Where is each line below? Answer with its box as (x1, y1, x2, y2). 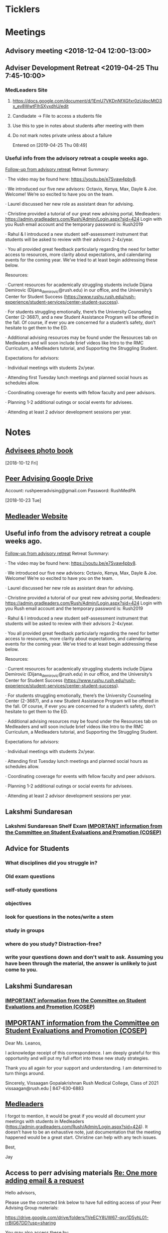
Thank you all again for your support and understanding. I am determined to (5, 1065, 162, 1071)
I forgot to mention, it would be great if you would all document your (5, 1113, 146, 1119)
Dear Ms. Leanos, (5, 1040, 42, 1046)
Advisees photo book (5, 447, 74, 455)
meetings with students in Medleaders (5, 1118, 84, 1124)
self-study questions (5, 886, 58, 893)
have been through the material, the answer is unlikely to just (5, 960, 157, 967)
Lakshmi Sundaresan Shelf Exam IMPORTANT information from (5, 822, 162, 829)
